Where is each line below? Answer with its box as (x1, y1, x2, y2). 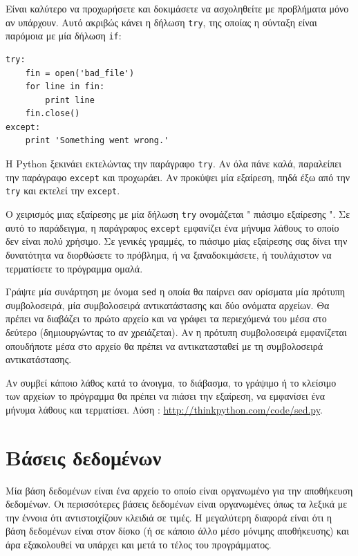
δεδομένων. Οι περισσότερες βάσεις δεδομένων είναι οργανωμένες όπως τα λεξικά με (6, 497, 348, 511)
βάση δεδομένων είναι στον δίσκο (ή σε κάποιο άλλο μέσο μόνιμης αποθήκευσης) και (6, 523, 350, 538)
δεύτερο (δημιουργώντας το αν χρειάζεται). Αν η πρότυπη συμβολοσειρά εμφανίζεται (6, 324, 347, 339)
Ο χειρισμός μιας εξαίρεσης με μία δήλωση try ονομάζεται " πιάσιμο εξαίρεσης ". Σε (6, 207, 350, 221)
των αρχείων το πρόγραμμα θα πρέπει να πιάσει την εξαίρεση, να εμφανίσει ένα (6, 389, 325, 403)
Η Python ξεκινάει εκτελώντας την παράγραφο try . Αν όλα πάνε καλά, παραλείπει (6, 156, 341, 171)
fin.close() (25, 109, 80, 119)
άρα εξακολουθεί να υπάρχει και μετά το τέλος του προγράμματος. (6, 537, 272, 552)
